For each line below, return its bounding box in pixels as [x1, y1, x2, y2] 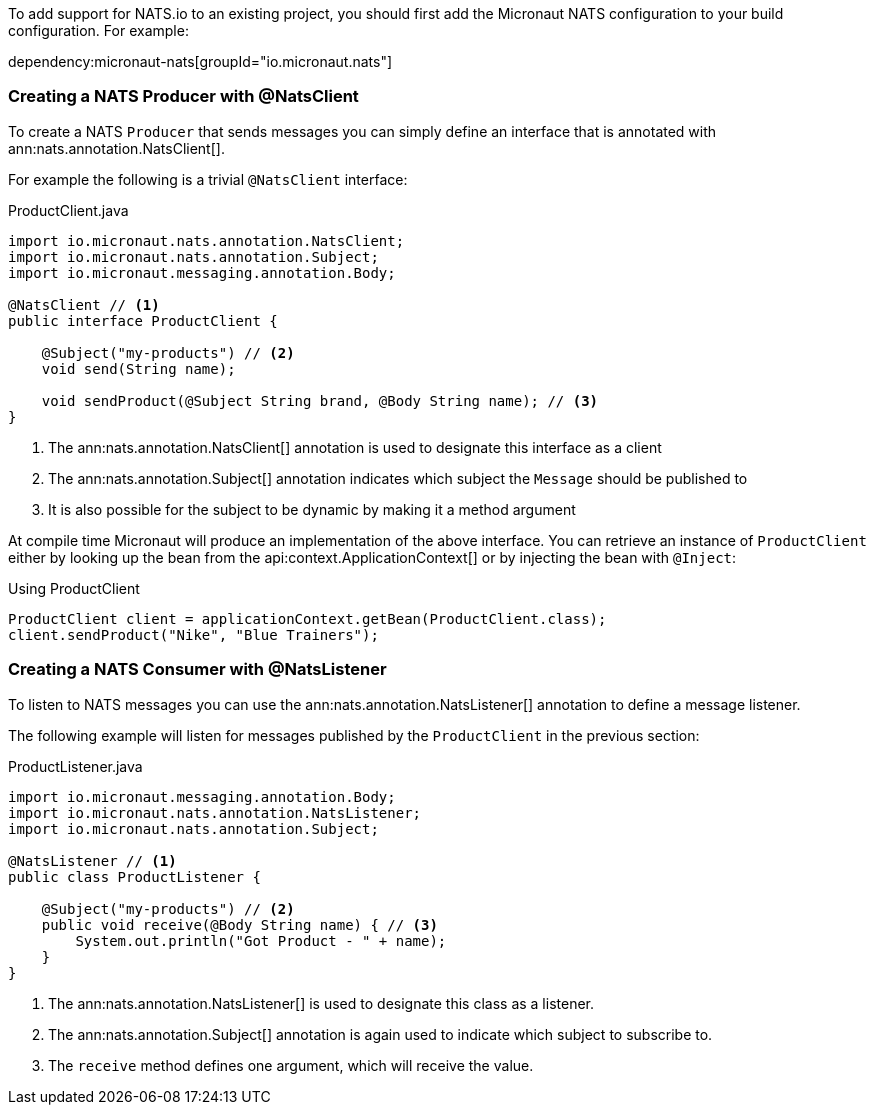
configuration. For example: [8, 22, 189, 39]
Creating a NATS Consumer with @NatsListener [8, 659, 387, 680]
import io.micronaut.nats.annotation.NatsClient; [8, 232, 405, 249]
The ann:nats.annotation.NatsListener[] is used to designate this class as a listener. [48, 994, 595, 1012]
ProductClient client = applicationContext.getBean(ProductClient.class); [8, 610, 607, 627]
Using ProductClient [8, 579, 140, 597]
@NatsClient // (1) [8, 296, 160, 313]
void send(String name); [41, 360, 236, 377]
